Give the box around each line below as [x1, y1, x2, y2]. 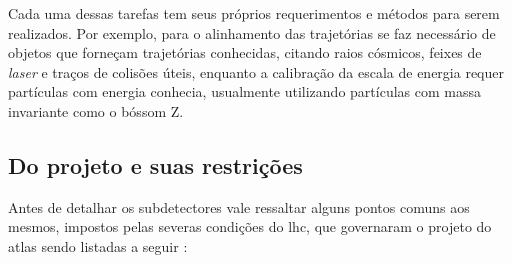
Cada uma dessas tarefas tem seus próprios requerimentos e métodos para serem [8, 3, 500, 23]
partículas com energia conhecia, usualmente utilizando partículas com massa [8, 81, 481, 102]
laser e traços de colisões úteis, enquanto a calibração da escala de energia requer [8, 61, 504, 82]
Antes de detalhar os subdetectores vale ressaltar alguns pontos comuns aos [8, 196, 470, 217]
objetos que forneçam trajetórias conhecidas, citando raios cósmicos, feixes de [8, 42, 482, 63]
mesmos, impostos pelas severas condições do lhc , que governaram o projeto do [8, 216, 492, 237]
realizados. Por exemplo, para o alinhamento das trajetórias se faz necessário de [8, 22, 496, 43]
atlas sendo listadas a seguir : [8, 235, 188, 256]
